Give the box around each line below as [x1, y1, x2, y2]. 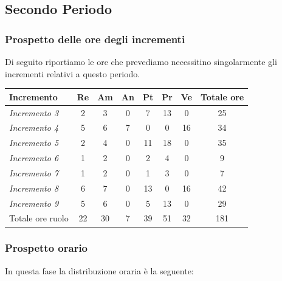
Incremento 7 [9, 166, 59, 179]
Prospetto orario [5, 240, 88, 255]
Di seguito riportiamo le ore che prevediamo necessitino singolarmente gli [5, 55, 277, 68]
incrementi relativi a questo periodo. [5, 67, 140, 80]
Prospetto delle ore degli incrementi [5, 31, 185, 46]
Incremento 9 [9, 196, 59, 209]
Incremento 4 [9, 121, 59, 134]
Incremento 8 [9, 181, 59, 194]
